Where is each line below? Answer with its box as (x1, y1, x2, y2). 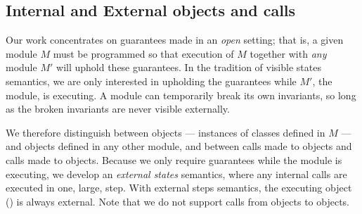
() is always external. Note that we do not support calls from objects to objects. (6, 194, 349, 208)
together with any (250, 46, 327, 61)
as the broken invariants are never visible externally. (6, 101, 230, 116)
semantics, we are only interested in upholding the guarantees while (6, 73, 297, 88)
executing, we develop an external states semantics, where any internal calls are (6, 166, 347, 181)
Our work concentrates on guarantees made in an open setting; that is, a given (6, 32, 344, 47)
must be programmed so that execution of (53, 46, 234, 61)
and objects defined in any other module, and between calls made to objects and (6, 139, 352, 153)
